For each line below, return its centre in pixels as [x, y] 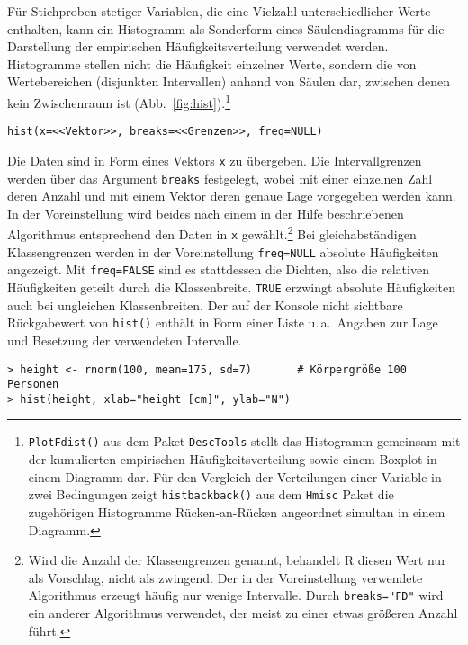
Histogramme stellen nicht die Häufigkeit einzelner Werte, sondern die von [212, 63]
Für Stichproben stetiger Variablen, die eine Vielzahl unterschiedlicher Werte [219, 11]
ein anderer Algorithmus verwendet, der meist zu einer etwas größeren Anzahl [243, 613]
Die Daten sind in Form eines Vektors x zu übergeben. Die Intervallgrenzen [215, 160]
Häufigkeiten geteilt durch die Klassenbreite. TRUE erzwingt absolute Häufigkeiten [231, 287]
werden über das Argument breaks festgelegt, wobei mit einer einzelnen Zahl [220, 178]
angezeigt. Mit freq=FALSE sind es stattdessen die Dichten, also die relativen [218, 269]
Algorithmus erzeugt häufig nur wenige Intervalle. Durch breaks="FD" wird [236, 595]
